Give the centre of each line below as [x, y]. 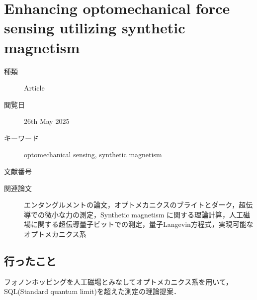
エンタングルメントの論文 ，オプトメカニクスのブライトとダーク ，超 [135, 205]
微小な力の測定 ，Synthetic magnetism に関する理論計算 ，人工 [144, 214]
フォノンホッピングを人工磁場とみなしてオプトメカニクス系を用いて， [118, 281]
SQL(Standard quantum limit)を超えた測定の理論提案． [92, 291]
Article [34, 88]
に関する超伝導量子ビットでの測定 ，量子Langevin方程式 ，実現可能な [142, 224]
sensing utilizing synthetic [95, 28]
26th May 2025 [47, 121]
